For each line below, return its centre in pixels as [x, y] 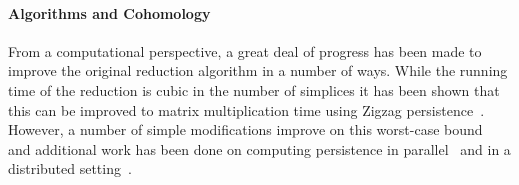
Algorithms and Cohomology [109, 12]
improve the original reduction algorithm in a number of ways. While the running [258, 70]
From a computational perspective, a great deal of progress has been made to [245, 50]
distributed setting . [70, 168]
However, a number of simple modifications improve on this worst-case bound [245, 129]
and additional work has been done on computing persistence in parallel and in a [259, 148]
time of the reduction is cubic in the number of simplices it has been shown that [254, 89]
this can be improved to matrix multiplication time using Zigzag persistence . [246, 109]
